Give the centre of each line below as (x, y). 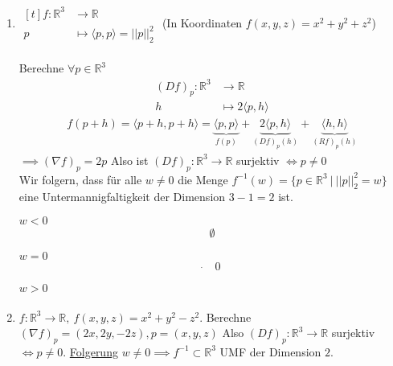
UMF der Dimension (270, 351)
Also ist (130, 160)
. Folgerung (90, 351)
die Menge (203, 179)
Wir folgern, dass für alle (80, 179)
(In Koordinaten (202, 22)
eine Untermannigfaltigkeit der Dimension (122, 197)
